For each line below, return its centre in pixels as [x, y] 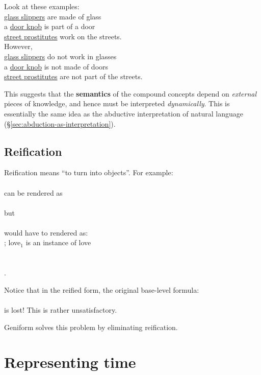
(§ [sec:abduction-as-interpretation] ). [60, 123]
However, [18, 46]
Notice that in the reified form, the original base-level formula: [102, 289]
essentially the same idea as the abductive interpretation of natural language [124, 113]
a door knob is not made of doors [56, 66]
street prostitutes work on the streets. [63, 36]
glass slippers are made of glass [53, 16]
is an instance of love [58, 242]
